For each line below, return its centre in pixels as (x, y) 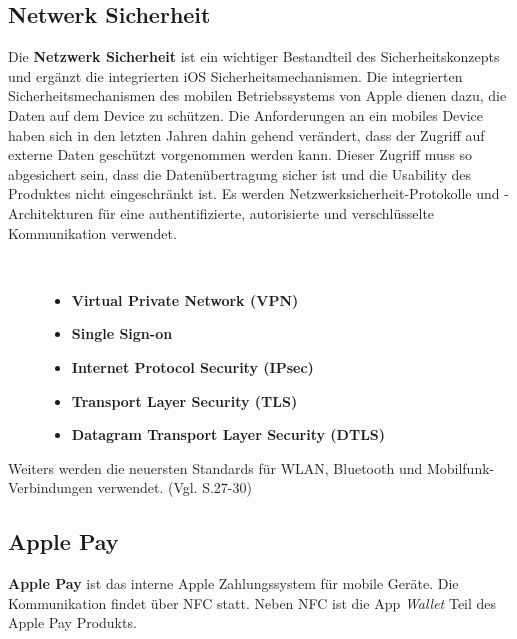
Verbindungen (50, 487)
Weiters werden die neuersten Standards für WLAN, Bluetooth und (215, 467)
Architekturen (51, 212)
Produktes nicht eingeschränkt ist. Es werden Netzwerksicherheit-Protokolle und (254, 193)
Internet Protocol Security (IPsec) (192, 366)
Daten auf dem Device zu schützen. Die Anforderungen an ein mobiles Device (246, 114)
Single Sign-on (122, 333)
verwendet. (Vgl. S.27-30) (174, 487)
